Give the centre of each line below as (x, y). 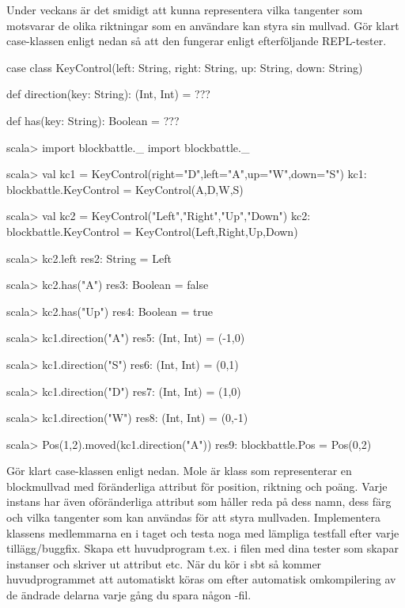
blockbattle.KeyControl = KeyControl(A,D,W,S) (125, 189)
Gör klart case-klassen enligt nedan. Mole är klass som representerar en (179, 471)
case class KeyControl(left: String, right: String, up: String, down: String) (185, 67)
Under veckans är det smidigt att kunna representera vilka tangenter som (185, 9)
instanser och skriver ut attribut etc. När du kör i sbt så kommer (164, 563)
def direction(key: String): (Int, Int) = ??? (108, 94)
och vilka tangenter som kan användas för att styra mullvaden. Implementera (193, 517)
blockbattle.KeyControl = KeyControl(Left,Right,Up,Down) (152, 231)
